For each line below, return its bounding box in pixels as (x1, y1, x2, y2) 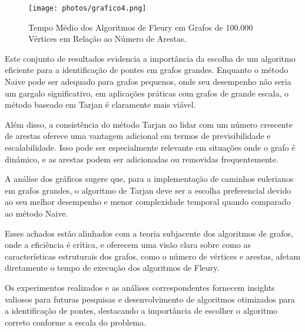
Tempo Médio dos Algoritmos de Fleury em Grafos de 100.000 (28, 21, 253, 33)
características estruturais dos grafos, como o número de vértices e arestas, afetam (5, 250, 301, 262)
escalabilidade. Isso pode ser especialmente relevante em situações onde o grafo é (5, 141, 296, 153)
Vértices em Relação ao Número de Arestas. (28, 32, 187, 45)
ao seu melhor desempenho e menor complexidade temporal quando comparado (5, 195, 291, 208)
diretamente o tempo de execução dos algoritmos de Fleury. (5, 261, 220, 274)
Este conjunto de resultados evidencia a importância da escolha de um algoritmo (5, 52, 296, 64)
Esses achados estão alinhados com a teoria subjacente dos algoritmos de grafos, (5, 227, 293, 239)
